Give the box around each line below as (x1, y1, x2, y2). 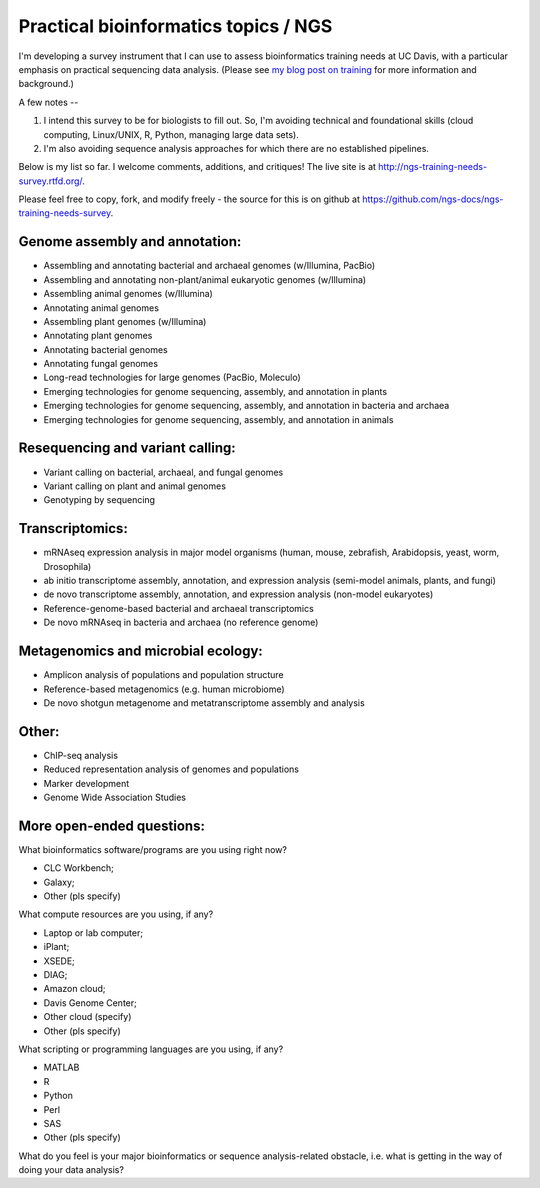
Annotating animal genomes (43, 301, 160, 314)
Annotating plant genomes (43, 330, 153, 342)
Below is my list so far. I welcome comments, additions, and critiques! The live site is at (18, 161, 377, 173)
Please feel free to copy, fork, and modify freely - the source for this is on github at (18, 193, 360, 205)
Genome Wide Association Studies (43, 791, 187, 803)
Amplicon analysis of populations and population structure (43, 669, 284, 681)
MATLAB (43, 1061, 80, 1074)
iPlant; (43, 941, 70, 953)
